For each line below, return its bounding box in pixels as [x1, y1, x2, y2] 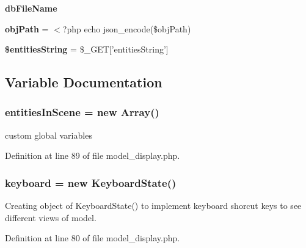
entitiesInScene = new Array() [5, 104, 159, 120]
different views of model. [5, 211, 97, 224]
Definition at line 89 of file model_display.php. [5, 149, 180, 162]
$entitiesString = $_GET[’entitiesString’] [5, 43, 169, 56]
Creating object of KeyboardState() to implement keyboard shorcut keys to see [5, 199, 302, 212]
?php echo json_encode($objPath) [62, 22, 191, 35]
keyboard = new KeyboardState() [5, 175, 177, 190]
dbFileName [5, 2, 57, 14]
